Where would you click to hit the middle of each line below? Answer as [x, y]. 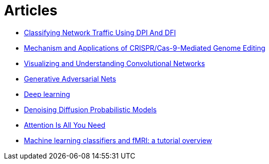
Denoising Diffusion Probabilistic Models [90, 109]
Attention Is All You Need [65, 125]
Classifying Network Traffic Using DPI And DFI [100, 32]
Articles [31, 10]
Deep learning [47, 94]
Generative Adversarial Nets [70, 79]
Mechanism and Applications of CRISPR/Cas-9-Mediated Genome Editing [145, 48]
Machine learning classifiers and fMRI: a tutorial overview [118, 140]
